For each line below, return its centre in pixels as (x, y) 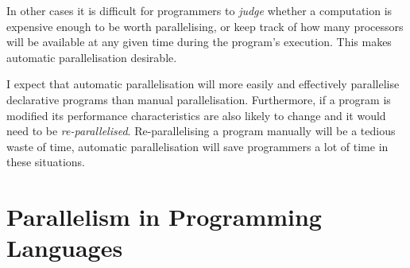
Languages (65, 248)
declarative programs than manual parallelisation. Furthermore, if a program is (199, 99)
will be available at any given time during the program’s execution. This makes (199, 42)
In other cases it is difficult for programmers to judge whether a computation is (199, 10)
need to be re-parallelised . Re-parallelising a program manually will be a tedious (201, 131)
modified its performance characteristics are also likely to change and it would (196, 115)
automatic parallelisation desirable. (92, 57)
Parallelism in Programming (164, 217)
